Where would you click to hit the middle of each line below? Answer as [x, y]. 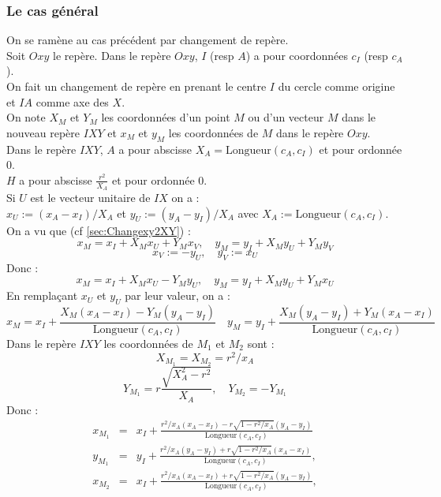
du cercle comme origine [336, 86]
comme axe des [72, 101]
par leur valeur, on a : [178, 295]
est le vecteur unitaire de [90, 197]
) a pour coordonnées [297, 55]
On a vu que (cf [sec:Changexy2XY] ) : [99, 230]
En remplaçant [42, 295]
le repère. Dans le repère [112, 55]
